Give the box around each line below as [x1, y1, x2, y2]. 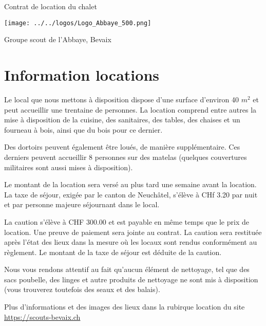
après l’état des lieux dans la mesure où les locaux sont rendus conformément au [4, 237, 257, 247]
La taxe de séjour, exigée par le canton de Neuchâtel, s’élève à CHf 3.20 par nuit [4, 189, 258, 200]
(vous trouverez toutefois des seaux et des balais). [4, 284, 160, 295]
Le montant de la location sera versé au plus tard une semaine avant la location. [4, 179, 257, 190]
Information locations [4, 64, 159, 85]
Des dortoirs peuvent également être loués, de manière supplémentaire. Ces [4, 141, 240, 152]
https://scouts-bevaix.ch [4, 311, 81, 322]
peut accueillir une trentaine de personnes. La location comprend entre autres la [4, 104, 257, 115]
